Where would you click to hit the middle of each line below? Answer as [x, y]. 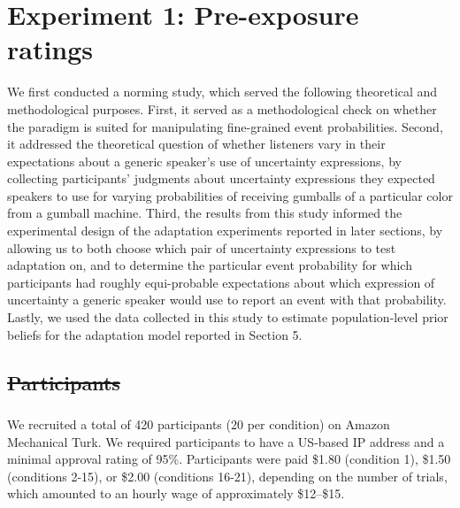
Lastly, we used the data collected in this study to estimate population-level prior [228, 317]
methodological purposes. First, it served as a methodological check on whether [222, 108]
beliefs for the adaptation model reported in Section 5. [155, 334]
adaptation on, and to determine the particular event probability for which [210, 265]
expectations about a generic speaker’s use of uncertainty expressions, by [204, 161]
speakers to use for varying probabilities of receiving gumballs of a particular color [230, 195]
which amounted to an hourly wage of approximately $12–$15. [176, 493]
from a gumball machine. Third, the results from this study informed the [205, 213]
